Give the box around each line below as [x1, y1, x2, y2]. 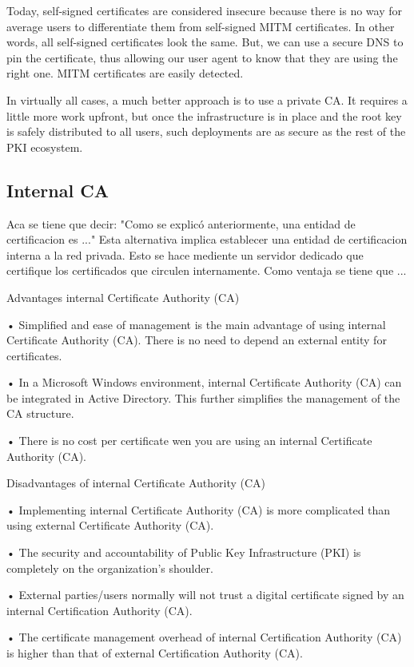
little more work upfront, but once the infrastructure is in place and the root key [6, 107, 402, 124]
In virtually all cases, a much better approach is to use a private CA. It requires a [6, 91, 408, 108]
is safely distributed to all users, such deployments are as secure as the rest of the [6, 123, 406, 140]
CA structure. [6, 405, 74, 422]
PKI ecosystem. [6, 138, 83, 155]
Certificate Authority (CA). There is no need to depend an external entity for [6, 332, 387, 348]
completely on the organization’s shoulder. [6, 559, 213, 576]
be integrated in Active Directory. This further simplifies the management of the [6, 389, 400, 406]
